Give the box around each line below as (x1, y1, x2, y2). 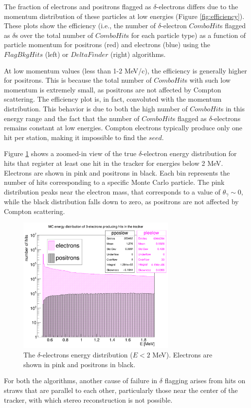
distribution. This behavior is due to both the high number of (4, 103, 188, 113)
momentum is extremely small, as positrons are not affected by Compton (4, 84, 221, 94)
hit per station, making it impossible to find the (4, 132, 147, 142)
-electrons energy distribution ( (40, 350, 133, 360)
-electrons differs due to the (156, 1, 238, 11)
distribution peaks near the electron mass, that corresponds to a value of (4, 186, 221, 196)
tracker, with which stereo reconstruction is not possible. (4, 394, 173, 405)
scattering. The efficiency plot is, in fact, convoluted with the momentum (4, 94, 222, 104)
